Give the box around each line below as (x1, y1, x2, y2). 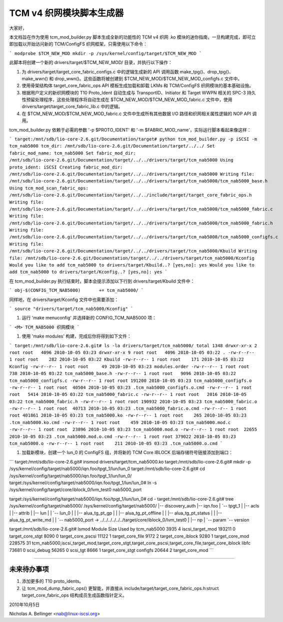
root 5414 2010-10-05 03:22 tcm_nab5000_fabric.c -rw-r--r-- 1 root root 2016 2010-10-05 (9, 391, 247, 397)
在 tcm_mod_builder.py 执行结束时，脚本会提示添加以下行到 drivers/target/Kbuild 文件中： (9, 278, 195, 284)
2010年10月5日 (9, 601, 40, 607)
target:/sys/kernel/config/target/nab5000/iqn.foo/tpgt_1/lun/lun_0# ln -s (9, 479, 157, 485)
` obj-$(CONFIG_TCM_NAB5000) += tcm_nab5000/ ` (9, 287, 144, 293)
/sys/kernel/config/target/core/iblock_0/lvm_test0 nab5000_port (9, 486, 142, 492)
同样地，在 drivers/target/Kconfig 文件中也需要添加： (9, 296, 119, 302)
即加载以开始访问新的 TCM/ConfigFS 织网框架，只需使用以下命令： (9, 41, 147, 47)
